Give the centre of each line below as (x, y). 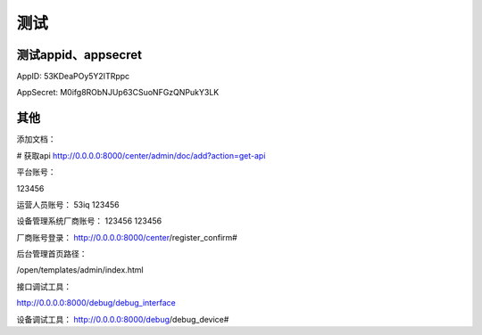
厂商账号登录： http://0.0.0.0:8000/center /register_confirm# (127, 237)
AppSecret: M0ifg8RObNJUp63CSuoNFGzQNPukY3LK (118, 93)
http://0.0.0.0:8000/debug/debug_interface (96, 303)
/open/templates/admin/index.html (80, 270)
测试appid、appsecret (79, 55)
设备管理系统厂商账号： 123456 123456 (89, 221)
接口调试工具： (44, 286)
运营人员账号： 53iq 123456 (68, 204)
